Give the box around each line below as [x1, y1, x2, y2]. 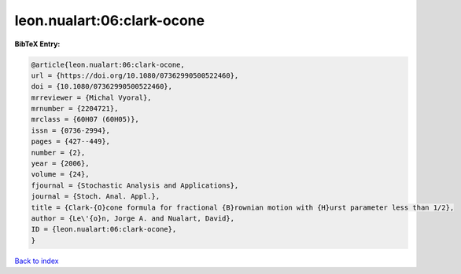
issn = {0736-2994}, [31, 126, 110, 135]
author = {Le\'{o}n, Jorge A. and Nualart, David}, [31, 214, 235, 223]
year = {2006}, [31, 159, 90, 168]
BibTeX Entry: [14, 39, 61, 49]
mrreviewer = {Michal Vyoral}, [31, 93, 153, 102]
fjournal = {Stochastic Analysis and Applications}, [31, 181, 239, 190]
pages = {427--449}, [31, 137, 110, 146]
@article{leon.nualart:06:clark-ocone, [31, 60, 185, 69]
